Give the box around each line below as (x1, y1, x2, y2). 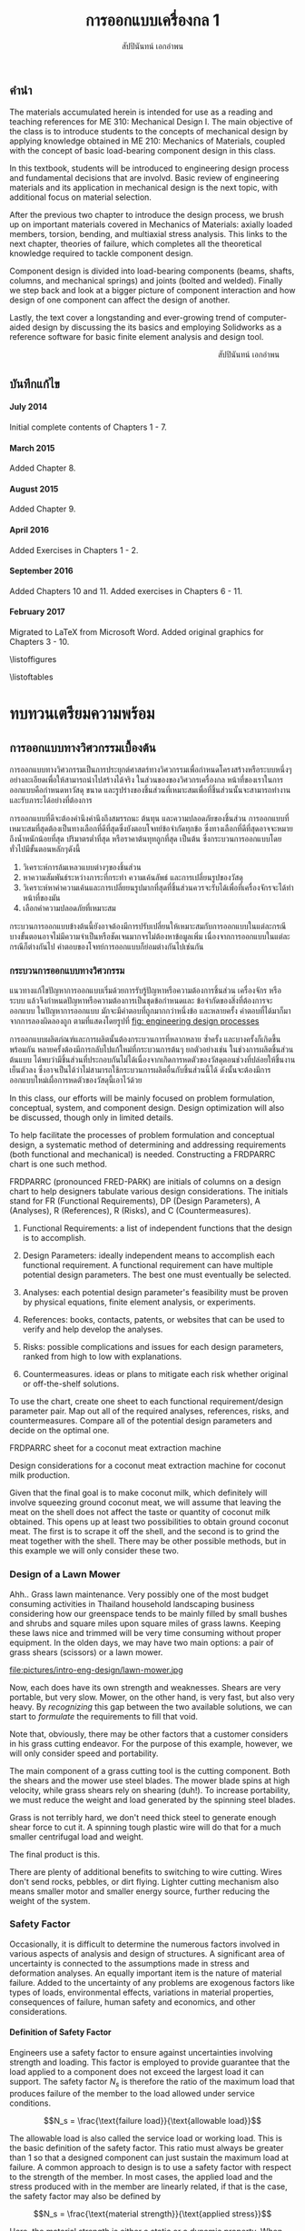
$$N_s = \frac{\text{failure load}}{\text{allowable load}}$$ (44, 2115, 261, 2126)
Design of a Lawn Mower (9, 1568, 121, 1581)
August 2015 (9, 483, 59, 494)
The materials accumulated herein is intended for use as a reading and (9, 106, 274, 118)
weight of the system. (9, 1895, 91, 1906)
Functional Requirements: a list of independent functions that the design (22, 1223, 293, 1234)
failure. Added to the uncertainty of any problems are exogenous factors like (9, 1977, 295, 1988)
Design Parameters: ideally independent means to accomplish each (22, 1250, 275, 1261)
